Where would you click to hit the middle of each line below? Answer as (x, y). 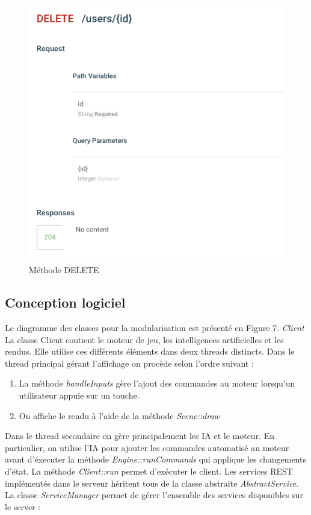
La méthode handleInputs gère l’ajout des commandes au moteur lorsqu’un (157, 383)
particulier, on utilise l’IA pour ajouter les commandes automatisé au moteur (147, 447)
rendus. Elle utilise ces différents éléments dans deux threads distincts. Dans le (150, 351)
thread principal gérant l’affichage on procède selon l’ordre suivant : (129, 363)
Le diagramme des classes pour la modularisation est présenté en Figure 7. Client (155, 327)
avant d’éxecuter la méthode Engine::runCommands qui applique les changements (155, 459)
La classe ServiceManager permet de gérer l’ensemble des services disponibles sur (154, 495)
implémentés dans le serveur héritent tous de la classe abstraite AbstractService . (152, 483)
